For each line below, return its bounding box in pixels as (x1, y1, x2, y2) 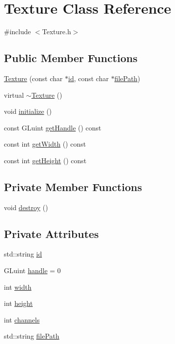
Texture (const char (4, 73, 63, 83)
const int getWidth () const (4, 139, 86, 149)
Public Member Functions (4, 50, 137, 65)
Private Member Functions (4, 179, 142, 194)
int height (4, 298, 33, 308)
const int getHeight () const (4, 155, 87, 165)
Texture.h (42, 26, 71, 37)
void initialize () (4, 106, 52, 116)
